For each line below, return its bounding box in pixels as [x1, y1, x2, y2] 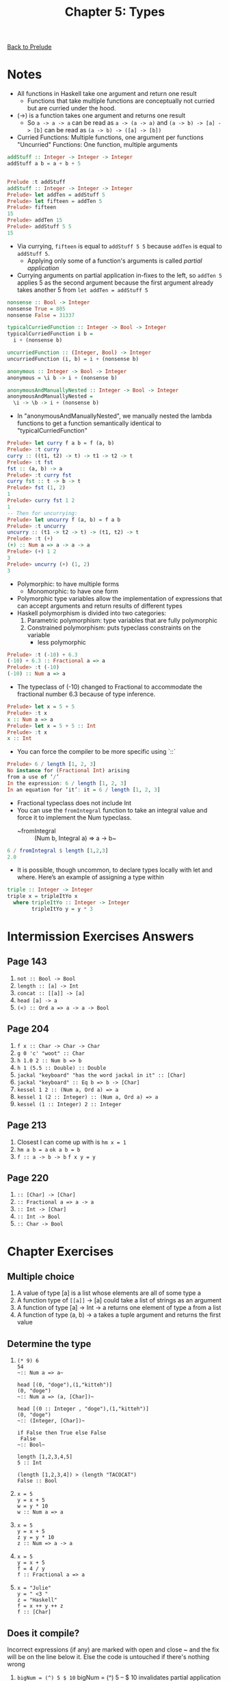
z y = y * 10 [16, 1534, 55, 1541]
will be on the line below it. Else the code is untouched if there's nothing [7, 1652, 210, 1660]
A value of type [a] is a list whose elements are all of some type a [16, 1289, 202, 1297]
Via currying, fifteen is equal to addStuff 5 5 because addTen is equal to [16, 241, 222, 250]
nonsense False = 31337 [7, 311, 75, 319]
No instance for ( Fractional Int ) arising [7, 767, 130, 774]
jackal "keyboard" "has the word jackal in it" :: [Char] [16, 1071, 186, 1079]
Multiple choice [7, 1270, 75, 1283]
